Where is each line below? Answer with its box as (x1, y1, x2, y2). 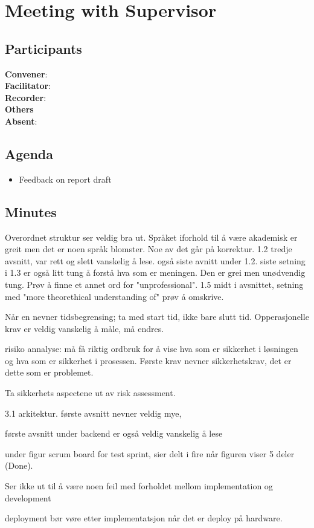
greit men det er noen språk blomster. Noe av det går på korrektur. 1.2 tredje (5, 243, 292, 255)
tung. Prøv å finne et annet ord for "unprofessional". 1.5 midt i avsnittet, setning (5, 278, 304, 290)
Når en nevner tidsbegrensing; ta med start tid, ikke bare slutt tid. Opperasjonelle (5, 310, 309, 323)
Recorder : (5, 91, 46, 103)
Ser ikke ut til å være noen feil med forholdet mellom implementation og (5, 480, 273, 492)
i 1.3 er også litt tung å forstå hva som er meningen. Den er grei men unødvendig (5, 266, 306, 279)
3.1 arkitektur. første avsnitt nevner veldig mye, (5, 406, 182, 419)
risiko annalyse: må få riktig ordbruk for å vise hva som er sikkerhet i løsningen (5, 342, 298, 355)
